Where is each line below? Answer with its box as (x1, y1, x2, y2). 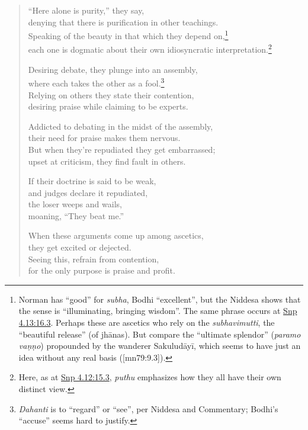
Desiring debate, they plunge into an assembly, (28, 63, 198, 75)
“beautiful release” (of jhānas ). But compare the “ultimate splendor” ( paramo (18, 328, 301, 340)
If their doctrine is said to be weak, (28, 175, 156, 187)
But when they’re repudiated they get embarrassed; (28, 143, 216, 155)
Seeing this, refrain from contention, (28, 252, 159, 265)
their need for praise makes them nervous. (28, 131, 181, 144)
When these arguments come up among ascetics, (28, 229, 204, 242)
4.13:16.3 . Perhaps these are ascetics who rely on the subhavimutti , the (18, 316, 275, 329)
